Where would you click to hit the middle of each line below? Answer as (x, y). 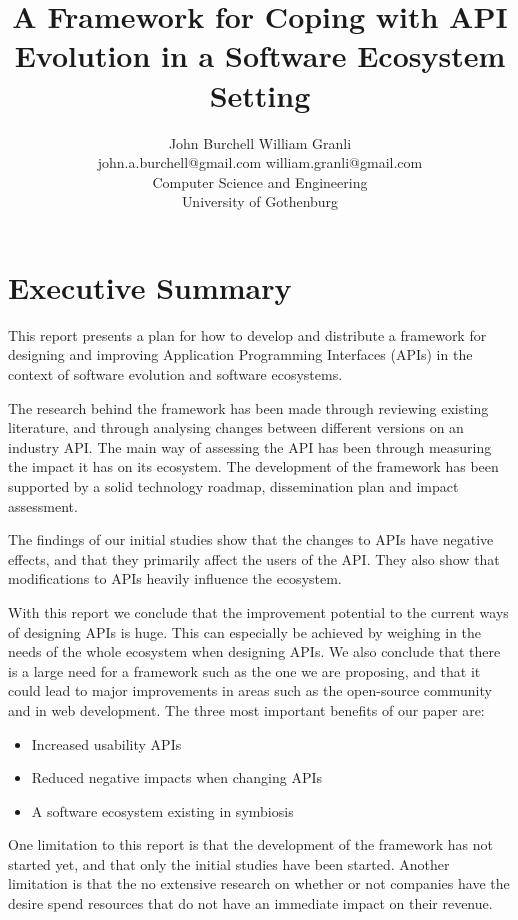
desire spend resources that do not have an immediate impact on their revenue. (250, 903)
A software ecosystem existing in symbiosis (162, 810)
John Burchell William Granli (260, 142)
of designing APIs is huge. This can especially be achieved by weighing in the (245, 631)
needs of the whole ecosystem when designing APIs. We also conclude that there (254, 651)
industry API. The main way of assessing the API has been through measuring (250, 446)
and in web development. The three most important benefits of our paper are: (246, 709)
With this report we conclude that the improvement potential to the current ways (258, 611)
